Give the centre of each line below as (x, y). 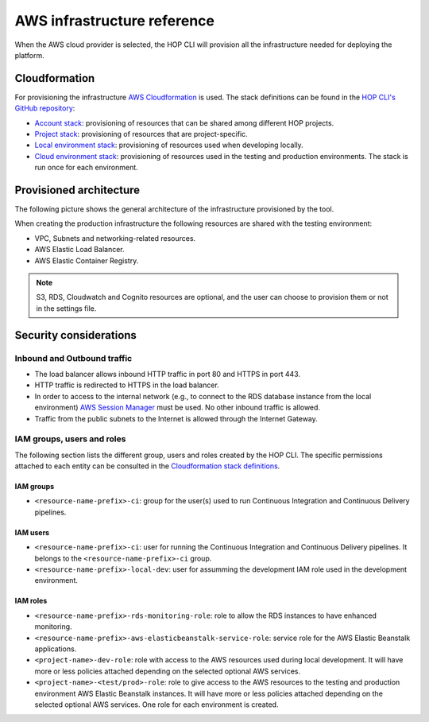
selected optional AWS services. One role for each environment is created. (157, 705)
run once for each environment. (86, 168)
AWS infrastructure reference (114, 21)
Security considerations (75, 335)
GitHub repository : (45, 108)
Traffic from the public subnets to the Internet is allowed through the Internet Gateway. (176, 418)
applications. (56, 649)
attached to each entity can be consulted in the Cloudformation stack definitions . (147, 466)
